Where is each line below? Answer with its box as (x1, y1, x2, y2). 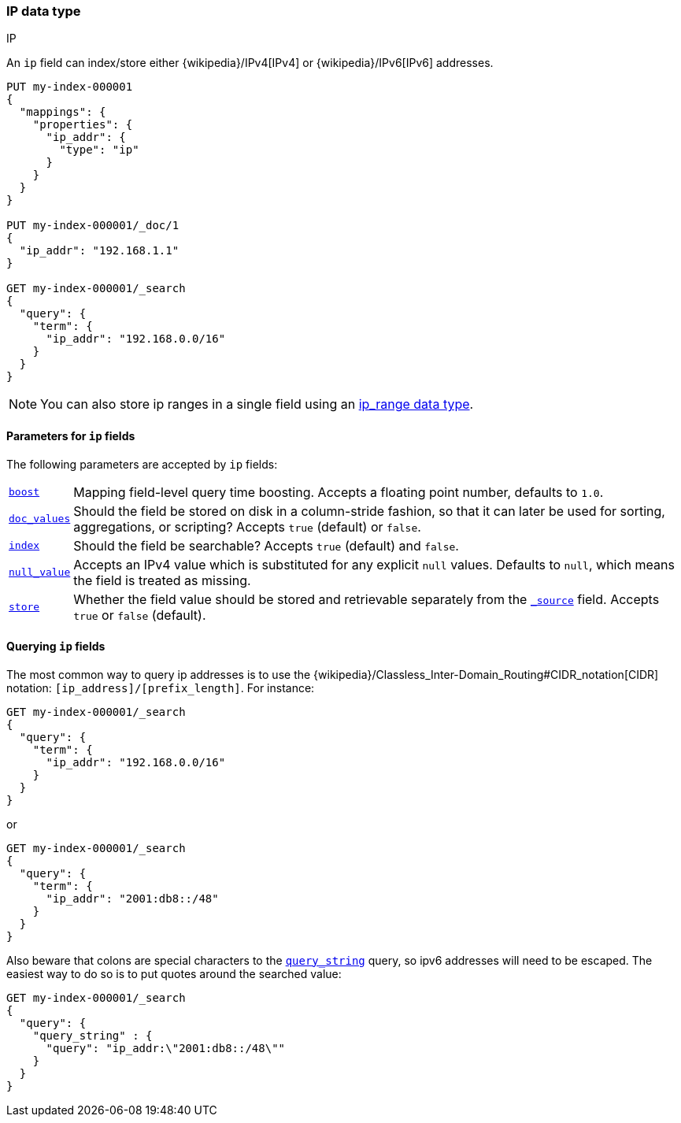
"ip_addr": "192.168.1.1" (19, 244, 180, 258)
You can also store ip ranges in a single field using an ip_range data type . (40, 396, 474, 413)
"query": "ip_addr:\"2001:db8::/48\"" (46, 1041, 286, 1054)
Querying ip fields (6, 639, 105, 654)
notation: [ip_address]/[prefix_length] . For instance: (6, 680, 315, 695)
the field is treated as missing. (73, 572, 251, 588)
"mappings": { (19, 106, 106, 119)
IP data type (6, 3, 81, 19)
